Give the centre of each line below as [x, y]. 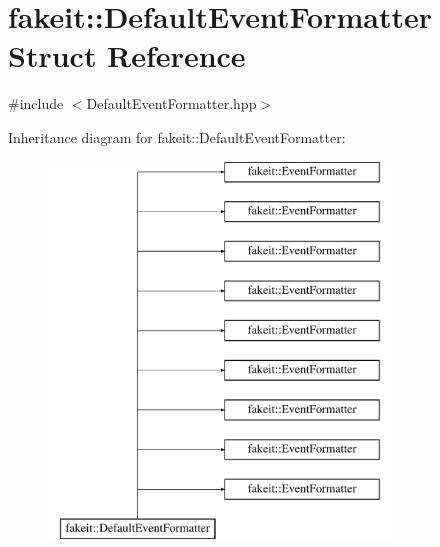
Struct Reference [127, 55]
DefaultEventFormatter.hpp [171, 103]
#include [36, 103]
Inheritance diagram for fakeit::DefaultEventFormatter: [177, 136]
